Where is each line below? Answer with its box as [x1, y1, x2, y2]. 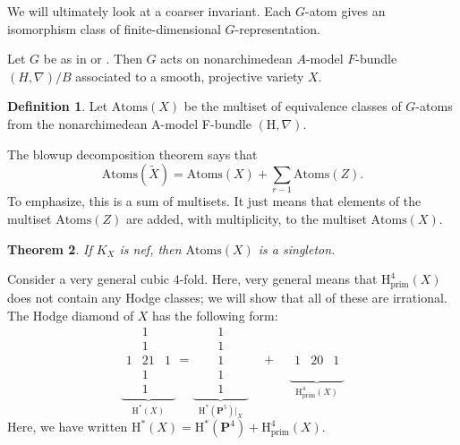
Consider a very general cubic [7, 270, 170, 288]
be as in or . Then [43, 49, 142, 68]
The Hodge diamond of [7, 305, 134, 324]
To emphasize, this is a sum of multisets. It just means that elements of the [7, 192, 422, 210]
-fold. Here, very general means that [179, 270, 378, 288]
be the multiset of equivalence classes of [183, 97, 402, 116]
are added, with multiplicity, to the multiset [125, 210, 367, 228]
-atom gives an [305, 2, 386, 20]
